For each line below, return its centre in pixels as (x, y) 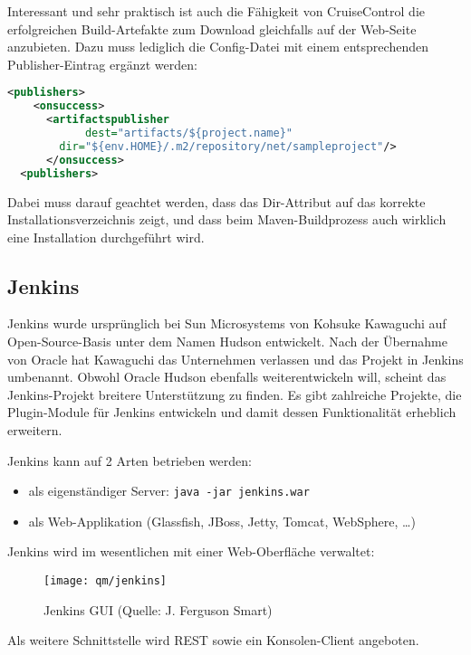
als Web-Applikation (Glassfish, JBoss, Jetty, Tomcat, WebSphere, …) (222, 521)
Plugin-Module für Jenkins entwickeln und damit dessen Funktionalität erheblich (232, 412)
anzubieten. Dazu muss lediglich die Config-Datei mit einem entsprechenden (218, 47)
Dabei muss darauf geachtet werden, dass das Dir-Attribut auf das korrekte (216, 201)
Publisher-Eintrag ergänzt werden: (102, 64)
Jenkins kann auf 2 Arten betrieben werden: (130, 460)
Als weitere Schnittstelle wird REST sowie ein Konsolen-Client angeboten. (213, 640)
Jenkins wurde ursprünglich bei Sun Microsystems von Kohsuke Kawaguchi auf (227, 323)
